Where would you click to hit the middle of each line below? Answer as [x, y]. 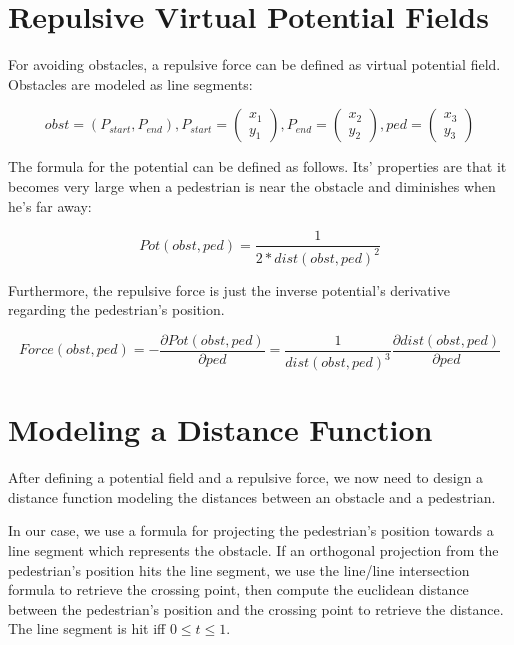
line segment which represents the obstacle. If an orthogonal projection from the [253, 550]
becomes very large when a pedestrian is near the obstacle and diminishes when [252, 185]
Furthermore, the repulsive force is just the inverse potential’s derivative [229, 289]
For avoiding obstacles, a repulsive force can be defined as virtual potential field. [254, 64]
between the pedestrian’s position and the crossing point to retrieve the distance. [256, 608]
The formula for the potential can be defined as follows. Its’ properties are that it [257, 166]
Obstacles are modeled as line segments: [130, 83]
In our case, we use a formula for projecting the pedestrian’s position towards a [251, 530]
